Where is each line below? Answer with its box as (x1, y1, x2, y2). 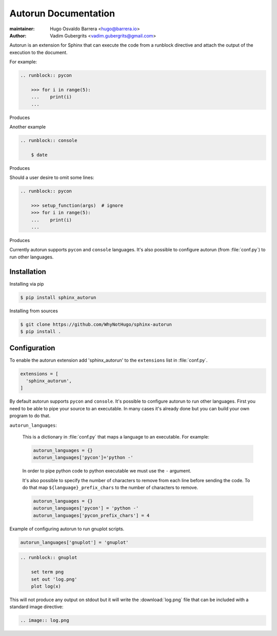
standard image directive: (9, 604, 64, 610)
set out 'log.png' (31, 576, 77, 582)
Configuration (9, 344, 55, 352)
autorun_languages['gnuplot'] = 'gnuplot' (20, 539, 129, 545)
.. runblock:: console (20, 137, 77, 144)
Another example (9, 124, 46, 130)
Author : (9, 32, 27, 38)
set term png (31, 569, 64, 575)
